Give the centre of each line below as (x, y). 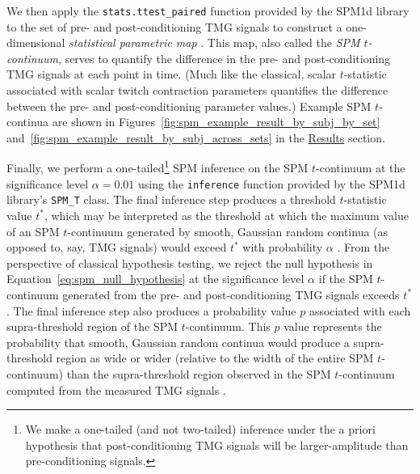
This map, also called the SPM (283, 42)
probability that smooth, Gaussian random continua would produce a (178, 342)
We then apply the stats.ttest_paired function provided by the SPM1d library (208, 11)
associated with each (360, 310)
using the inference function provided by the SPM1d (272, 183)
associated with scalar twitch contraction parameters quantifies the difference (197, 90)
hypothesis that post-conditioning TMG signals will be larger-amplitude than (217, 444)
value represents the (333, 326)
